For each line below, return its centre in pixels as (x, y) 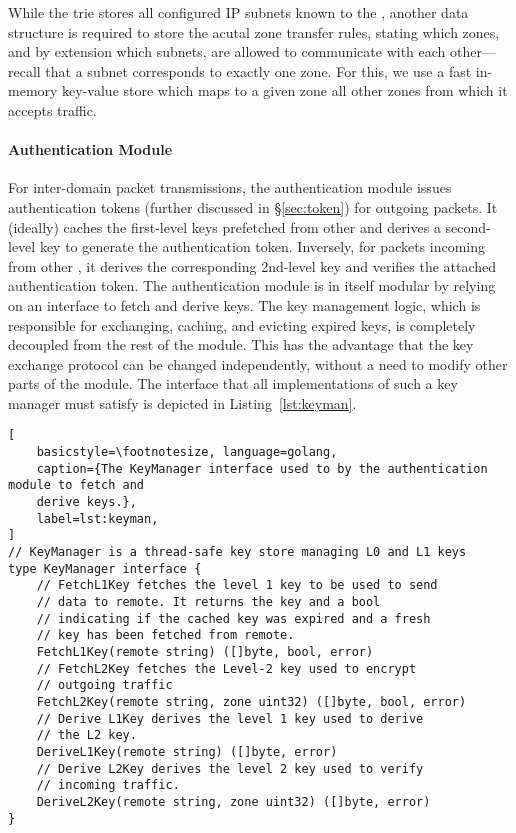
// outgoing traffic (104, 685)
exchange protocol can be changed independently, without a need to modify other (258, 363)
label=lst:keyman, (97, 518)
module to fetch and (76, 485)
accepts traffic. (52, 109)
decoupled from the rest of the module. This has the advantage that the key (241, 344)
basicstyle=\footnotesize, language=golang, (187, 452)
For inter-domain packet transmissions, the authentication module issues (230, 187)
